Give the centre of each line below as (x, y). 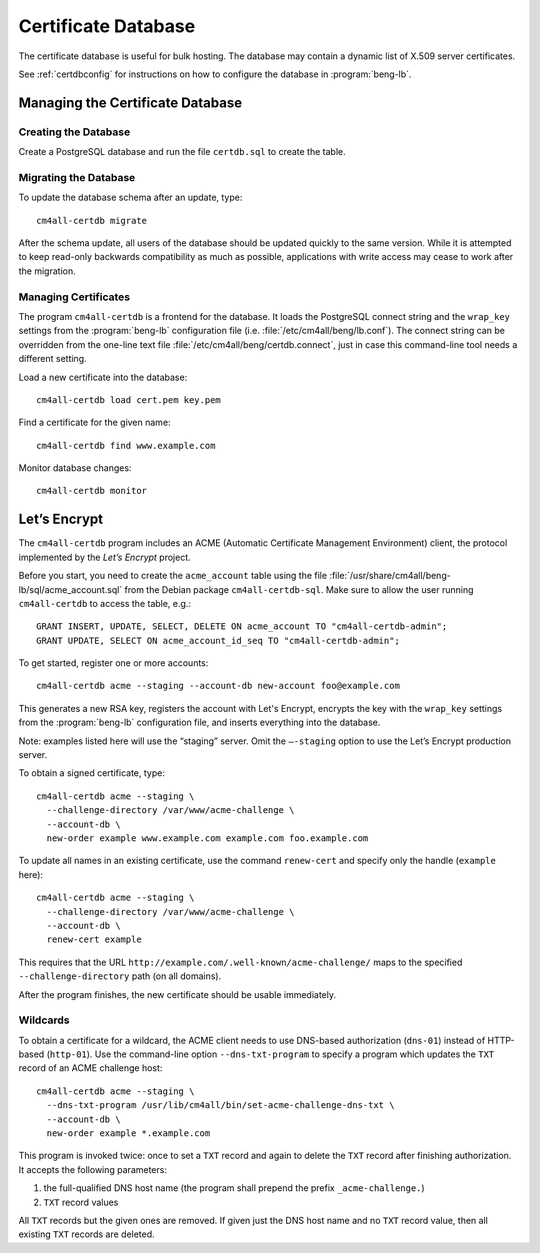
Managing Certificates (74, 297)
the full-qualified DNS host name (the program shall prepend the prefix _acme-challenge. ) (234, 1188)
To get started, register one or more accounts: (113, 663)
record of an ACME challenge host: (90, 1068)
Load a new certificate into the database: (103, 377)
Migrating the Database (77, 177)
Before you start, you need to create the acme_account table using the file (173, 576)
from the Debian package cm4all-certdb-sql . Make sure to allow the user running (299, 589)
